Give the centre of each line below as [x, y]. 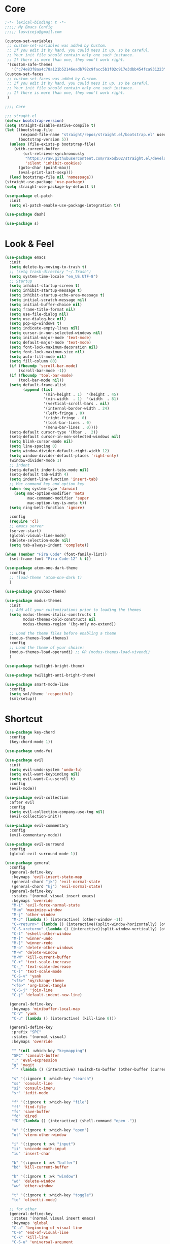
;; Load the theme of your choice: [47, 648]
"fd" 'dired [24, 1116]
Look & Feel [29, 244]
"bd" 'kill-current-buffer [40, 1167]
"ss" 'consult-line [32, 1084]
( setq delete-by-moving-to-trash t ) [48, 267]
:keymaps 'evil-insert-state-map [47, 877]
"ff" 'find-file [29, 1107]
